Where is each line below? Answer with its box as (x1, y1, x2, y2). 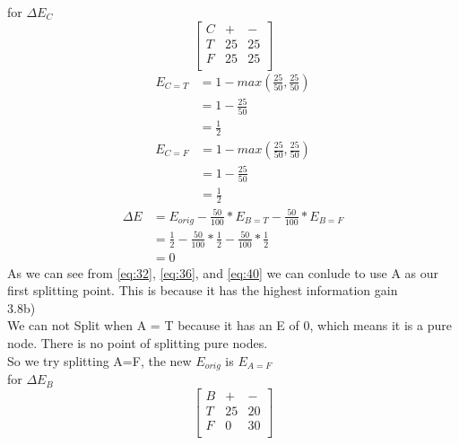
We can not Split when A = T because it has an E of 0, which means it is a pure (7, 316, 452, 335)
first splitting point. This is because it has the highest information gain (7, 281, 398, 300)
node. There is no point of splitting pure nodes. (7, 334, 268, 353)
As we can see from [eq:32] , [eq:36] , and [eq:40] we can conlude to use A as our (7, 263, 439, 282)
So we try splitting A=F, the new (7, 351, 192, 370)
